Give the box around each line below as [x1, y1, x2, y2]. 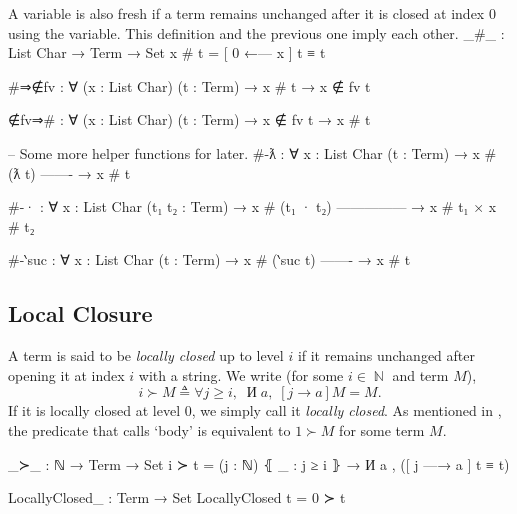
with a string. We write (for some [138, 364, 344, 385]
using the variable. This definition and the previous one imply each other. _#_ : [8, 22, 505, 43]
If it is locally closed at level [8, 400, 181, 421]
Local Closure [8, 298, 153, 329]
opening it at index [8, 364, 125, 385]
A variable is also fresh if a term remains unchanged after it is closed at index [8, 3, 485, 23]
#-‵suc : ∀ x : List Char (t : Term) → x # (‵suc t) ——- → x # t [8, 249, 411, 270]
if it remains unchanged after [297, 345, 475, 366]
